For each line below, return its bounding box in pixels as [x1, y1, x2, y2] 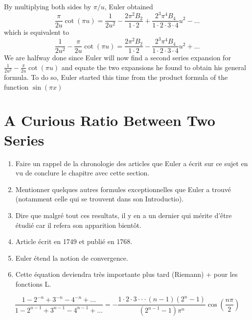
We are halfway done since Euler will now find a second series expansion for [4, 52, 231, 63]
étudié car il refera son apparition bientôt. [15, 220, 141, 230]
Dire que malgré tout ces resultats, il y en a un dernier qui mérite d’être [15, 210, 232, 220]
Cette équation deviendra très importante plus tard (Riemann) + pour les [15, 269, 238, 279]
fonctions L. [15, 278, 51, 289]
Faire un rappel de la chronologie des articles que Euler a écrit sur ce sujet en [15, 158, 248, 168]
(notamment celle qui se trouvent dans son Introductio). [15, 194, 184, 204]
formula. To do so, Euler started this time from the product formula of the [4, 72, 228, 82]
